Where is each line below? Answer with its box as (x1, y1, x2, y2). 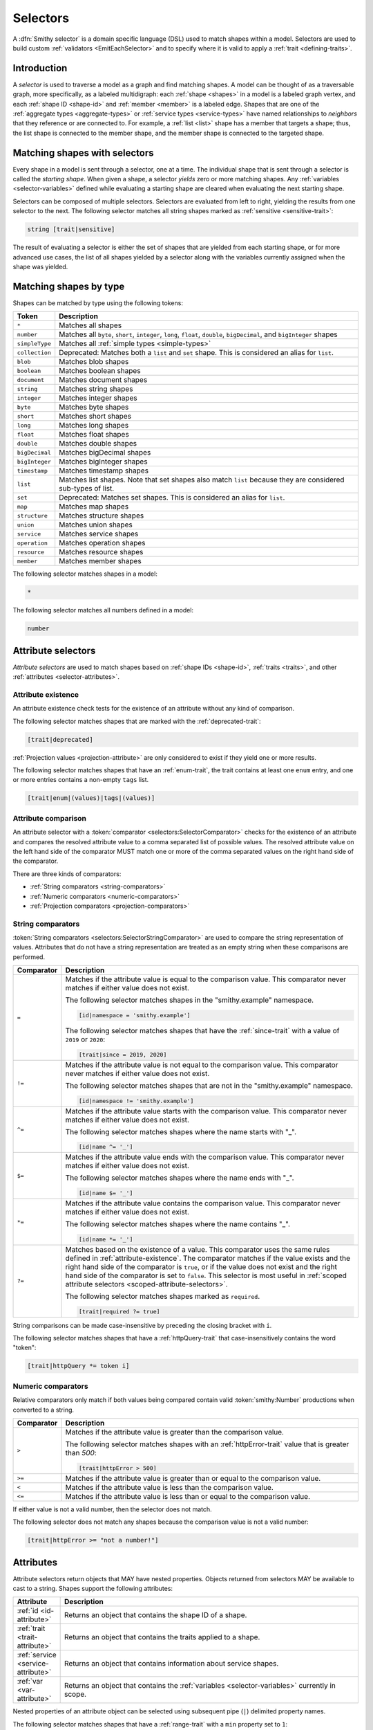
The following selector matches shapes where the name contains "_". (65, 1219, 290, 1229)
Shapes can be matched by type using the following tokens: (12, 298, 183, 307)
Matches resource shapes (59, 547, 144, 557)
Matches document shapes (59, 375, 148, 385)
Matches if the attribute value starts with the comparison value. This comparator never (65, 1106, 347, 1116)
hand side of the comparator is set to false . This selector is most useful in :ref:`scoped (65, 1271, 347, 1280)
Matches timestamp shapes (59, 466, 149, 475)
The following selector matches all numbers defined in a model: (12, 606, 193, 614)
